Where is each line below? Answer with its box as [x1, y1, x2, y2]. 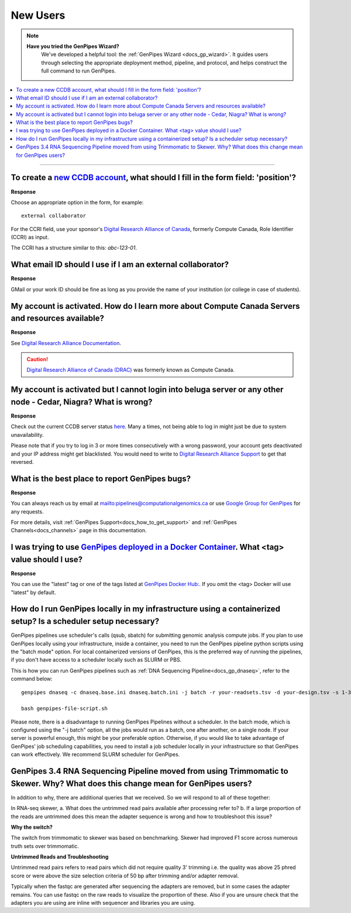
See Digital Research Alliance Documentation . [11, 339, 122, 346]
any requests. [11, 508, 44, 515]
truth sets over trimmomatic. [11, 842, 79, 849]
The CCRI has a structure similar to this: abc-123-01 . [11, 244, 137, 251]
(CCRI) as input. [11, 234, 49, 241]
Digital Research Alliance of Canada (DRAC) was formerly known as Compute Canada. [26, 366, 235, 374]
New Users [11, 9, 66, 22]
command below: [11, 676, 53, 683]
